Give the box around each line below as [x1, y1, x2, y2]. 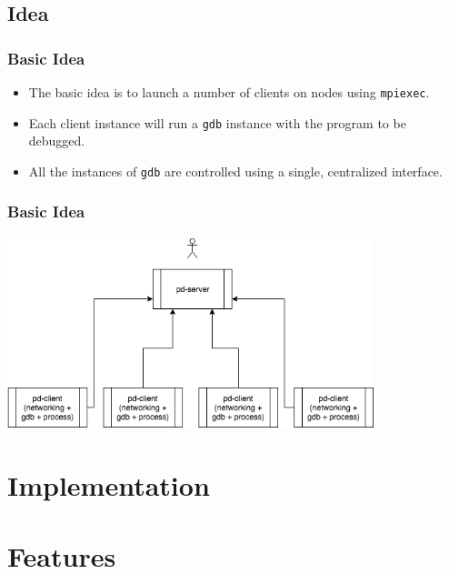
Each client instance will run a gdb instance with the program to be [28, 113, 406, 132]
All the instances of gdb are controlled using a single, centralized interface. [28, 161, 443, 180]
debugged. [28, 131, 85, 150]
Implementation [7, 466, 210, 503]
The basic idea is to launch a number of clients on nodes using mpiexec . [28, 83, 430, 101]
